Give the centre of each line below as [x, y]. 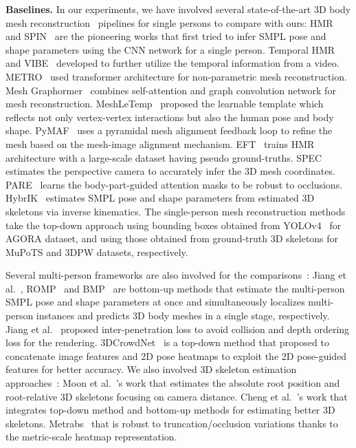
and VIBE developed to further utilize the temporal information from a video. [173, 63]
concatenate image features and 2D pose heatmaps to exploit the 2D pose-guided [176, 355]
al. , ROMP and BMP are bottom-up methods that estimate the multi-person [175, 288]
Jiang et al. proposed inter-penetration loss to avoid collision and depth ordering [178, 329]
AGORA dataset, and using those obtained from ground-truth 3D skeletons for [172, 238]
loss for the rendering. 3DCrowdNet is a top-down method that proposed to [167, 342]
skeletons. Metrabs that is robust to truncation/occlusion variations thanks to [172, 423]
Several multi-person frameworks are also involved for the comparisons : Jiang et [176, 275]
